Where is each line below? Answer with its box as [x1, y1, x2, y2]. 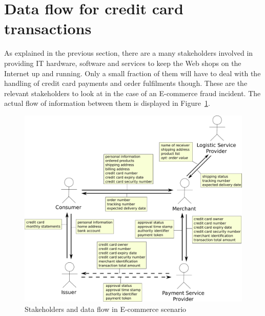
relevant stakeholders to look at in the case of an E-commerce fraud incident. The [4, 87, 261, 98]
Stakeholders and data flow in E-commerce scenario [25, 303, 187, 314]
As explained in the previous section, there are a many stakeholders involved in [4, 48, 253, 58]
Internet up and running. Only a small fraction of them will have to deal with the [4, 67, 261, 78]
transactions [4, 18, 92, 39]
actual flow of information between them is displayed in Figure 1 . [4, 98, 210, 108]
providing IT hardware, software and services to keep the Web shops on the [4, 57, 241, 68]
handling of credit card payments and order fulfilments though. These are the [4, 78, 248, 88]
